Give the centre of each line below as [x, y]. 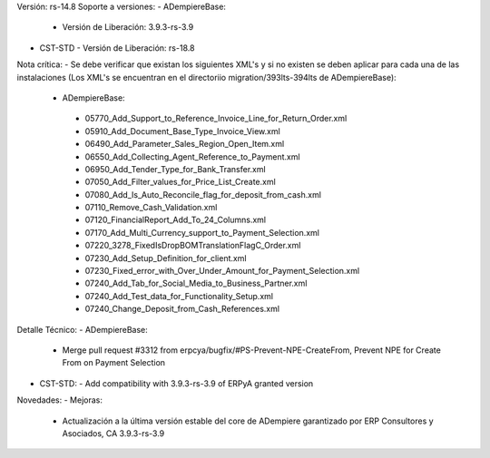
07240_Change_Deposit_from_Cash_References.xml [182, 309]
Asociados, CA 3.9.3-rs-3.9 [113, 433]
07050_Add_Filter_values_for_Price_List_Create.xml [180, 182]
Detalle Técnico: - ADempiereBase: [83, 329]
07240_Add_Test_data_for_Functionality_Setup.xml [179, 296]
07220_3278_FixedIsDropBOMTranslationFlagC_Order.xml [193, 246]
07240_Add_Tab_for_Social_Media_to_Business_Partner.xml [196, 283]
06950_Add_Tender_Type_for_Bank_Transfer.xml [176, 169]
